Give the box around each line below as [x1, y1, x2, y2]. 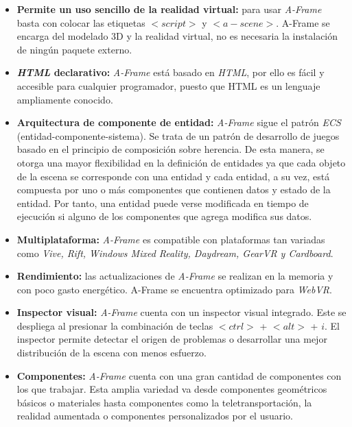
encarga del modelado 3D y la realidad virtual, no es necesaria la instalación [16, 29, 338, 43]
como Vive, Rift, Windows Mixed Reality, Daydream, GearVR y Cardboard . [16, 245, 333, 260]
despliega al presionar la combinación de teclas [16, 318, 213, 332]
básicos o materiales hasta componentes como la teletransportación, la [16, 395, 312, 409]
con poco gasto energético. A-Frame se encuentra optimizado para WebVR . [16, 282, 332, 296]
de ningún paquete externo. [16, 42, 132, 56]
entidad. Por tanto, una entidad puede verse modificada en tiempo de [16, 195, 309, 210]
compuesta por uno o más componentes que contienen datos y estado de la [16, 182, 331, 197]
